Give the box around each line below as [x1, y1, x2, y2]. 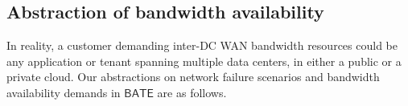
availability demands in [6, 84, 121, 100]
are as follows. [157, 84, 227, 100]
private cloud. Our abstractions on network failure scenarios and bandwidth [6, 68, 380, 85]
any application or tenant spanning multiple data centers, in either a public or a [6, 52, 402, 69]
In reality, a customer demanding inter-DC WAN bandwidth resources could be [6, 37, 398, 54]
